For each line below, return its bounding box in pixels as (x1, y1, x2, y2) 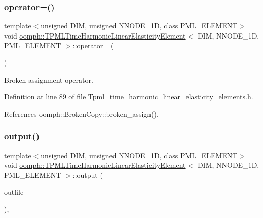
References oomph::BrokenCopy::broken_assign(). (4, 108, 159, 119)
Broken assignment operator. (4, 74, 93, 85)
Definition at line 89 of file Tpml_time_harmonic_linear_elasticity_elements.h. (4, 91, 253, 102)
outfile (4, 187, 24, 197)
